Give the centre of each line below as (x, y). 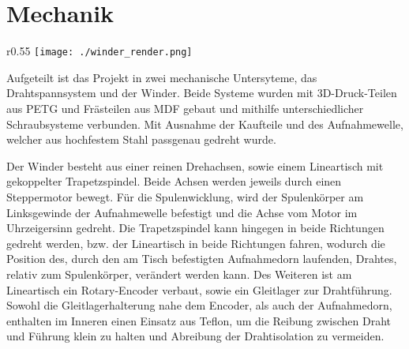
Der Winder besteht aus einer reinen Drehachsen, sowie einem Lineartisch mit (195, 165)
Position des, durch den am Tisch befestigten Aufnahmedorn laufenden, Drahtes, (202, 259)
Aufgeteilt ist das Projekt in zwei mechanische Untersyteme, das (162, 77)
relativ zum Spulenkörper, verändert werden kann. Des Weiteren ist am (179, 274)
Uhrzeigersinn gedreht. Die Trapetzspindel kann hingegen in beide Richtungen (195, 228)
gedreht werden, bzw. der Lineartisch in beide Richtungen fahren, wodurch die (196, 243)
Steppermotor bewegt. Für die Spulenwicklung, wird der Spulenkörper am (185, 196)
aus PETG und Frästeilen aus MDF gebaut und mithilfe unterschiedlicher (185, 108)
